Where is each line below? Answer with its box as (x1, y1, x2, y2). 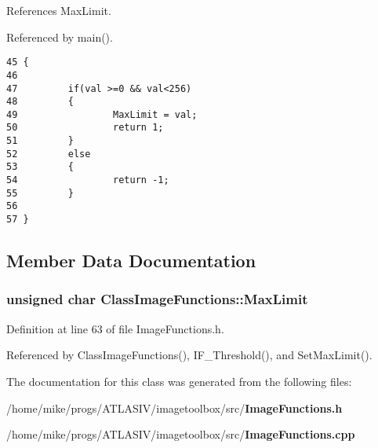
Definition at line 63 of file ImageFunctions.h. (6, 320, 224, 336)
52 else (6, 148, 91, 160)
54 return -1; (6, 174, 169, 186)
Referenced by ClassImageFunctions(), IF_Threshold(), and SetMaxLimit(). (6, 347, 373, 363)
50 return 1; (6, 122, 164, 134)
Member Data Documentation (6, 248, 256, 273)
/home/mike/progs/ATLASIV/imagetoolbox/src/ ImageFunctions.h (6, 399, 343, 416)
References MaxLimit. (6, 2, 111, 18)
